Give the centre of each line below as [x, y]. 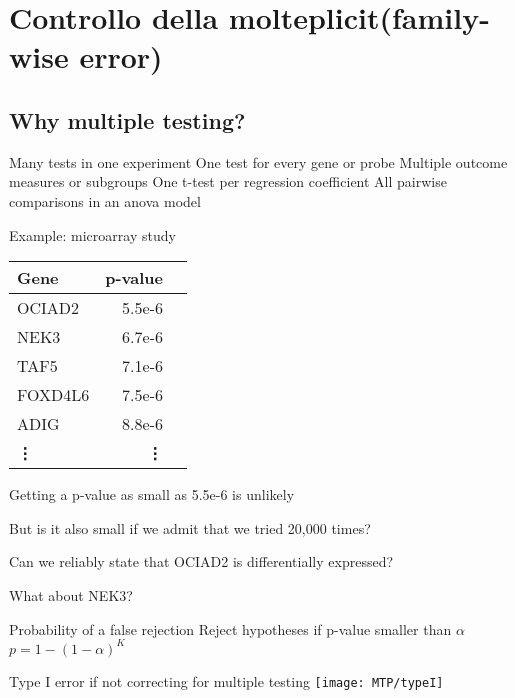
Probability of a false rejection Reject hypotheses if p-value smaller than [230, 628]
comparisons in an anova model [105, 200]
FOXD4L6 [53, 395]
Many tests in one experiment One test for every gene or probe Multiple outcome [258, 161]
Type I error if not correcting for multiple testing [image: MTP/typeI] [226, 680]
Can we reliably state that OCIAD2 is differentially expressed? [201, 561]
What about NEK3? [71, 594]
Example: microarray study [92, 234]
